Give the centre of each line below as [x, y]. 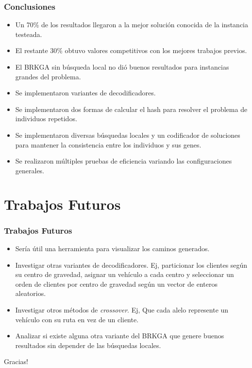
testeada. [29, 34]
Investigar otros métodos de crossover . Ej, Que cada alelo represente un [122, 309]
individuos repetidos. [46, 119]
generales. [30, 170]
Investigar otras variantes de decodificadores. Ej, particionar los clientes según [131, 265]
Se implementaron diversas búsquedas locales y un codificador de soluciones [128, 135]
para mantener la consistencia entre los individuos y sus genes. [108, 144]
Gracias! [16, 361]
